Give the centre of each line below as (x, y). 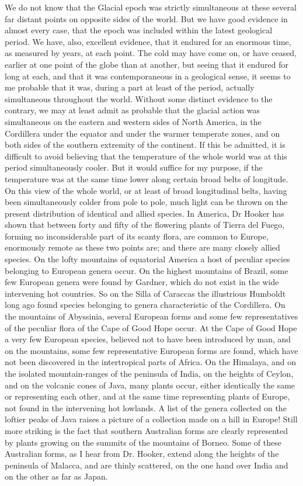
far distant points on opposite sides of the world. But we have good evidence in (146, 18)
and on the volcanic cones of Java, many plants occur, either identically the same (150, 385)
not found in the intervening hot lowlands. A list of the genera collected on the (146, 407)
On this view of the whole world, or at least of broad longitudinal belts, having (146, 190)
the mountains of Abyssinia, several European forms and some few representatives (151, 316)
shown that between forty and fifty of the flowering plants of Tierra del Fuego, (145, 225)
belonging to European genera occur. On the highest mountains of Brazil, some (147, 270)
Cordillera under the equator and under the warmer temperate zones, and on (142, 133)
